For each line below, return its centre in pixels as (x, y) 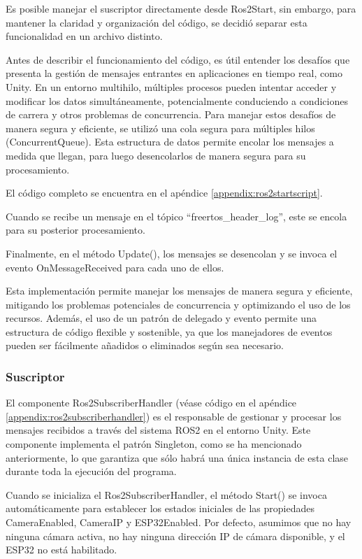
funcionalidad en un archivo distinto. (84, 36)
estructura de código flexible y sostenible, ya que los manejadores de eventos (169, 331)
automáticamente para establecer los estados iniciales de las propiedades (160, 508)
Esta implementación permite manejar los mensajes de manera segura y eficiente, (179, 291)
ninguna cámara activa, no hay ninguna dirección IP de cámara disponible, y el (175, 536)
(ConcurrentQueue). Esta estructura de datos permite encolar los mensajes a (170, 142)
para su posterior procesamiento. (75, 230)
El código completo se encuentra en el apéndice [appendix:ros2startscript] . (164, 193)
